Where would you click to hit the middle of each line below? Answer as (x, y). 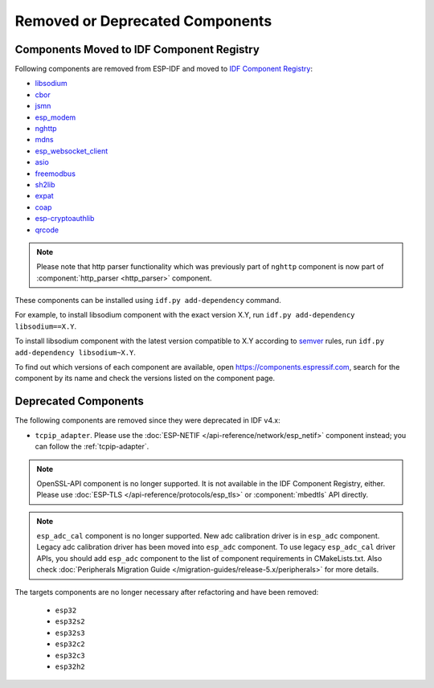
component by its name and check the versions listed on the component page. (145, 379)
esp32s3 (70, 633)
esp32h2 (70, 666)
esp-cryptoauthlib (65, 219)
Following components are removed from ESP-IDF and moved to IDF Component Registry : (164, 69)
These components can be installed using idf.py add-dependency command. (148, 301)
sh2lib (45, 184)
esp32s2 (70, 622)
